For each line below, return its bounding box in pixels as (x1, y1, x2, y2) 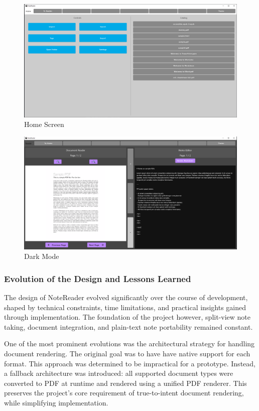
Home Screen (24, 119, 64, 129)
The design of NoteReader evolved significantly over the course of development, (4, 292, 248, 303)
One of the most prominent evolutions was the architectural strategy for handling (4, 338, 255, 349)
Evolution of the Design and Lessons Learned (4, 272, 191, 285)
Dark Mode (24, 251, 59, 261)
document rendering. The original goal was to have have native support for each (4, 348, 250, 359)
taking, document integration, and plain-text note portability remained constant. (4, 321, 253, 332)
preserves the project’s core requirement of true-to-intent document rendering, (4, 387, 244, 398)
